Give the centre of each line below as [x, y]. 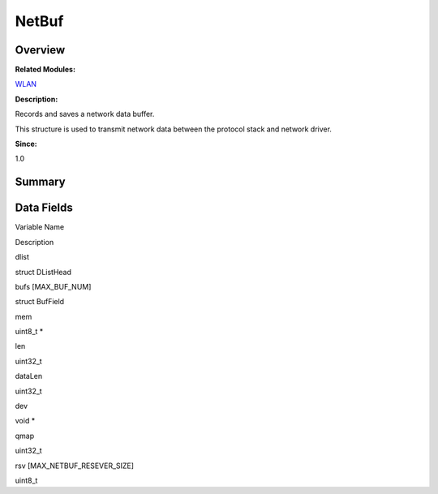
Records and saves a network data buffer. [85, 114]
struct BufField [40, 302]
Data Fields [44, 208]
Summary [40, 182]
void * [25, 421]
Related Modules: [45, 70]
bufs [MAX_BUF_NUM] [53, 286]
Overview [40, 50]
